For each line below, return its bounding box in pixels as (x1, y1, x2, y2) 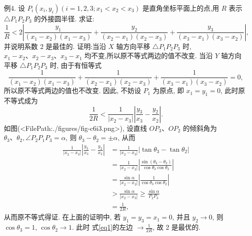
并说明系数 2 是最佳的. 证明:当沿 (4, 41, 106, 51)
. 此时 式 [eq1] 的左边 (72, 222, 133, 232)
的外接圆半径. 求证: (34, 14, 94, 23)
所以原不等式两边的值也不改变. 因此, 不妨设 (4, 85, 142, 95)
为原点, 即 (153, 85, 184, 95)
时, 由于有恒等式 (49, 60, 102, 70)
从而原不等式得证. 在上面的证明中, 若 (4, 212, 121, 222)
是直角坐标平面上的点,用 (142, 3, 219, 13)
